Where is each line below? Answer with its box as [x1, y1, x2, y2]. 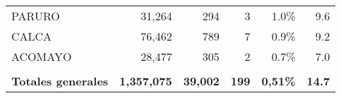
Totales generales [11, 73, 109, 89]
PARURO [11, 8, 60, 24]
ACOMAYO [11, 48, 72, 64]
